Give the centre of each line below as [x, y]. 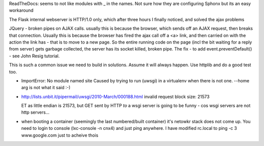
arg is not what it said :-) [46, 88]
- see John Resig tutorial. [34, 56]
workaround [21, 10]
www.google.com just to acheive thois [60, 135]
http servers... [35, 112]
